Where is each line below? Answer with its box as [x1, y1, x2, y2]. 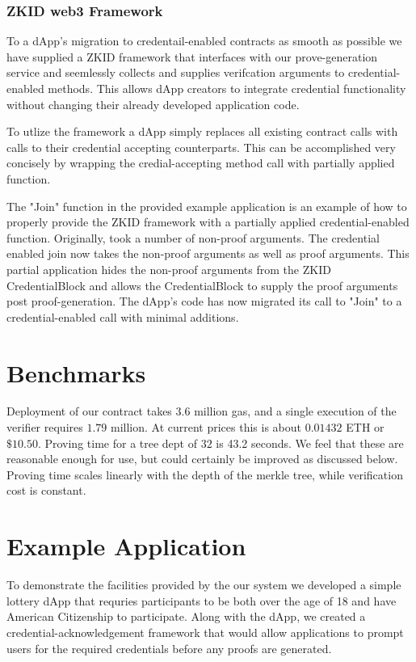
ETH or [346, 419, 384, 436]
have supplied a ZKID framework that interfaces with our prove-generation [6, 48, 378, 65]
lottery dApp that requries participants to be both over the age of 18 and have [6, 592, 397, 609]
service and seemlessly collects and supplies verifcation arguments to [6, 64, 345, 81]
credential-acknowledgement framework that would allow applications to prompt [6, 623, 404, 640]
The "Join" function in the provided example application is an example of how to [6, 197, 407, 214]
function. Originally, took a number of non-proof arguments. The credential [6, 229, 380, 246]
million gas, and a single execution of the [194, 403, 397, 420]
